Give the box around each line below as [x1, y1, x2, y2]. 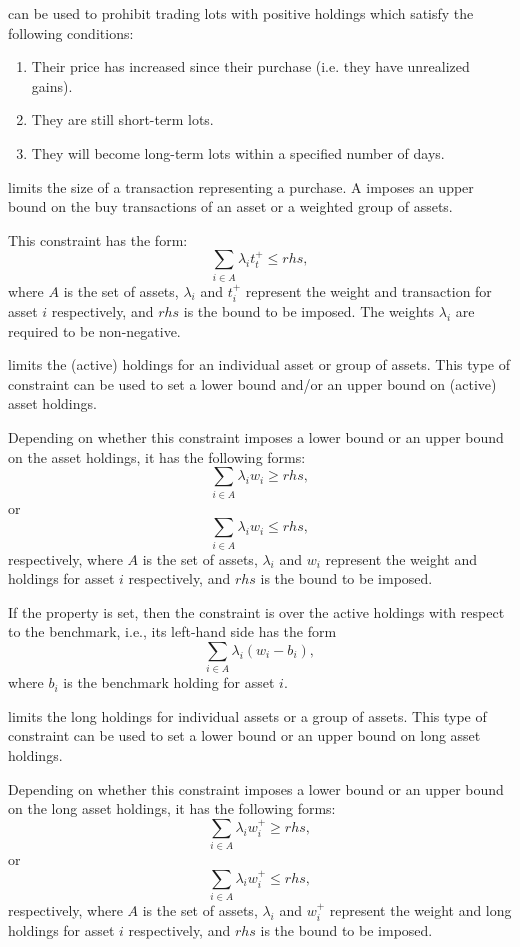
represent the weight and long [329, 900, 512, 921]
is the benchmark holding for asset [63, 672, 275, 693]
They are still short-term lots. [31, 109, 214, 130]
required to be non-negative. [8, 320, 181, 341]
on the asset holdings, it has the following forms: [8, 446, 306, 467]
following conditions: [8, 22, 134, 43]
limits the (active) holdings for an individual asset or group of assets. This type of [8, 354, 511, 375]
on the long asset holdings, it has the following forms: [8, 798, 336, 819]
